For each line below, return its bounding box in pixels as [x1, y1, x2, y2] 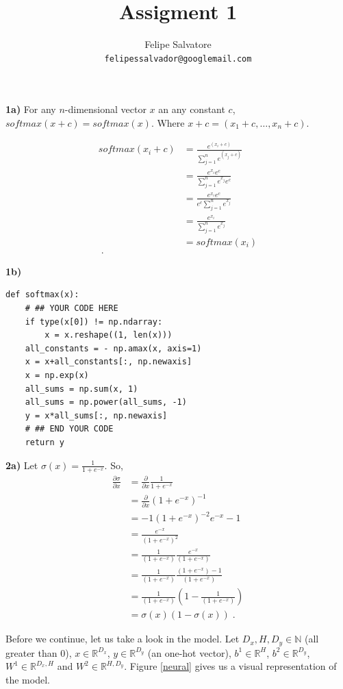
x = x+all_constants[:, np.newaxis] [25, 357, 192, 367]
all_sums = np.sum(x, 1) [25, 384, 138, 394]
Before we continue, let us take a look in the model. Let [5, 631, 240, 646]
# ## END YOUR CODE [25, 424, 114, 434]
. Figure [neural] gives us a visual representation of [124, 659, 337, 673]
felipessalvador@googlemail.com [104, 53, 252, 64]
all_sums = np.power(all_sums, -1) [25, 397, 187, 408]
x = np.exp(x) [25, 370, 89, 380]
